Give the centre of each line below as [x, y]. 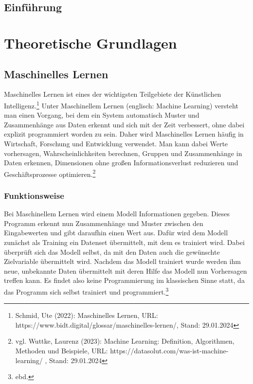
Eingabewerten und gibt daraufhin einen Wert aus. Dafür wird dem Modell [116, 233]
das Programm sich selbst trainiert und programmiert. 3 [86, 291]
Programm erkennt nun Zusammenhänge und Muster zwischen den [104, 223]
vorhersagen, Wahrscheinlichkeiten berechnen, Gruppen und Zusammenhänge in [123, 153]
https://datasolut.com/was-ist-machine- [169, 351]
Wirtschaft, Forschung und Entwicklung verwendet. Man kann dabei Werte [116, 143]
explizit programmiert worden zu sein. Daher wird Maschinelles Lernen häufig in [124, 134]
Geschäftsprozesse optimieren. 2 [50, 173]
